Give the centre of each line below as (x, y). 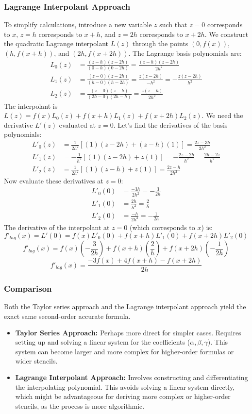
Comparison (28, 289)
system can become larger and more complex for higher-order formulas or (125, 351)
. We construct (227, 34)
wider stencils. (36, 361)
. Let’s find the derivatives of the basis (170, 124)
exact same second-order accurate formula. (67, 316)
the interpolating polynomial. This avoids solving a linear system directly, (125, 387)
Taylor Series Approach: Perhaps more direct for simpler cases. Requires (128, 332)
